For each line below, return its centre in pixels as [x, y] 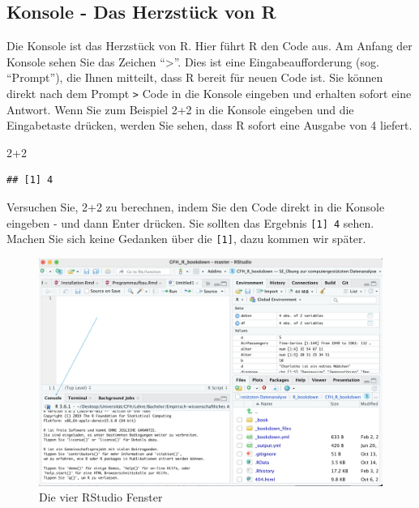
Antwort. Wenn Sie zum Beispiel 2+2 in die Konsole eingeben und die [180, 109]
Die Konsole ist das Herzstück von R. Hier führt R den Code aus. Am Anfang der [209, 46]
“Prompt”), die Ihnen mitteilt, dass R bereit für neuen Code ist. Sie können [195, 77]
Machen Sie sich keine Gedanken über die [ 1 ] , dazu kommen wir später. [186, 239]
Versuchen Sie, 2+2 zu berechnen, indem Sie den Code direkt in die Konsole [196, 207]
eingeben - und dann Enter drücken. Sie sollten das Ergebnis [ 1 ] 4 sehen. [190, 222]
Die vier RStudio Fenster [101, 497]
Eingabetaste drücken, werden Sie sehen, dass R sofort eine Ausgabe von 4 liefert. [209, 125]
